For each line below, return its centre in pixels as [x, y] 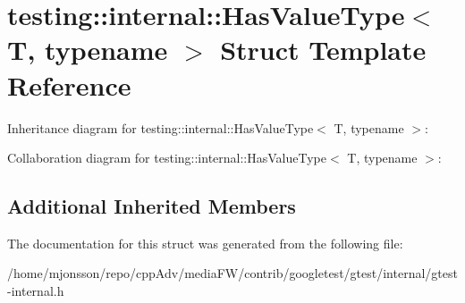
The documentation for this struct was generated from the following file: [205, 243]
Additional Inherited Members [152, 206]
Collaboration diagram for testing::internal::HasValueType [167, 158]
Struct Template [323, 50]
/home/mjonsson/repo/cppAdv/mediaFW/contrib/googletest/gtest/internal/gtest [232, 273]
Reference [69, 84]
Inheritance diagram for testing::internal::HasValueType [161, 127]
